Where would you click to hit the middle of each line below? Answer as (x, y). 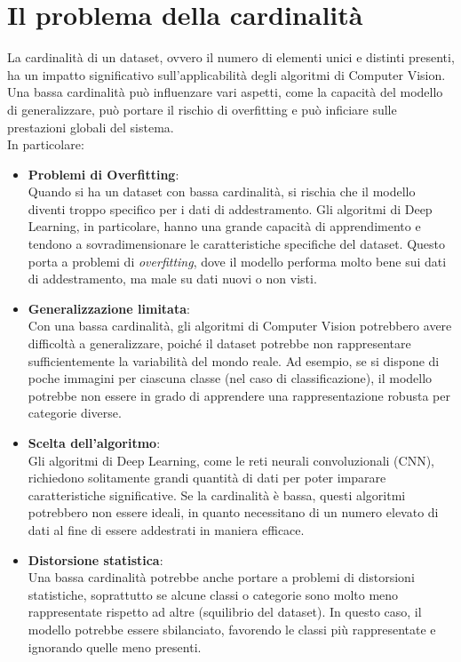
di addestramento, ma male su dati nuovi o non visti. (172, 279)
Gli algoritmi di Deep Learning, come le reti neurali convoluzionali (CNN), (231, 460)
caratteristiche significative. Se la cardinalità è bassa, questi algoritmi (217, 495)
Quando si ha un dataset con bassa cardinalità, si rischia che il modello (222, 191)
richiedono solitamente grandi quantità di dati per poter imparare (207, 478)
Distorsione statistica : (95, 559)
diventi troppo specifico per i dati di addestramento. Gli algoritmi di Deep (230, 208)
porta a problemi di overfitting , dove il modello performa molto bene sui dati (237, 261)
